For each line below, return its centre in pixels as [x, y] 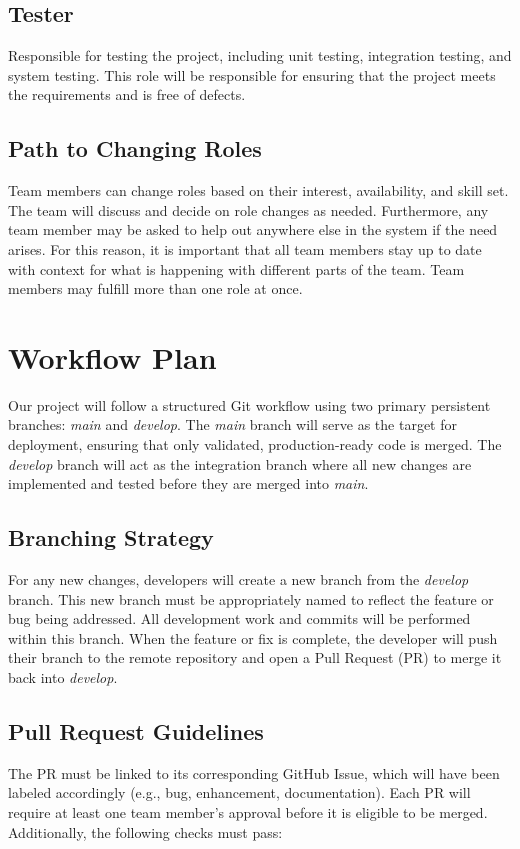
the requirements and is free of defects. [127, 94]
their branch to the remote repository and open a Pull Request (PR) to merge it [255, 657]
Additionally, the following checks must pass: [145, 831]
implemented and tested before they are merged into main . [188, 483]
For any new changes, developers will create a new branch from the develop [238, 579]
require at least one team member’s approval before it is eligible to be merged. [248, 812]
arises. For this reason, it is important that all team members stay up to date [245, 248]
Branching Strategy [111, 537]
